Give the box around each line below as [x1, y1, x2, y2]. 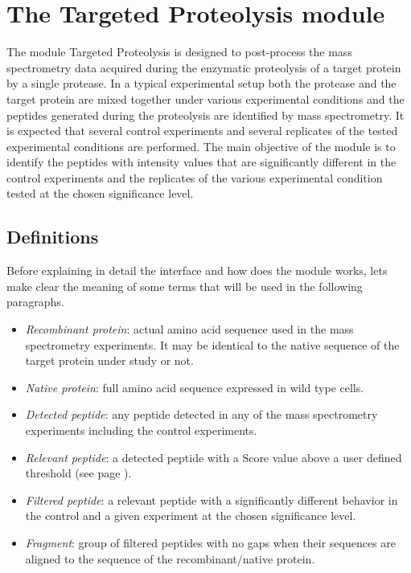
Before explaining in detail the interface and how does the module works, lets [6, 262, 388, 279]
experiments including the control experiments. [25, 422, 257, 439]
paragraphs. [6, 293, 64, 310]
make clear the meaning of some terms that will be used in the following [6, 277, 363, 294]
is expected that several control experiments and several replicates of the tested [6, 122, 398, 139]
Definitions [6, 224, 99, 249]
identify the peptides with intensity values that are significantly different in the [6, 153, 397, 170]
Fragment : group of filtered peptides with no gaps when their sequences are [25, 534, 397, 550]
